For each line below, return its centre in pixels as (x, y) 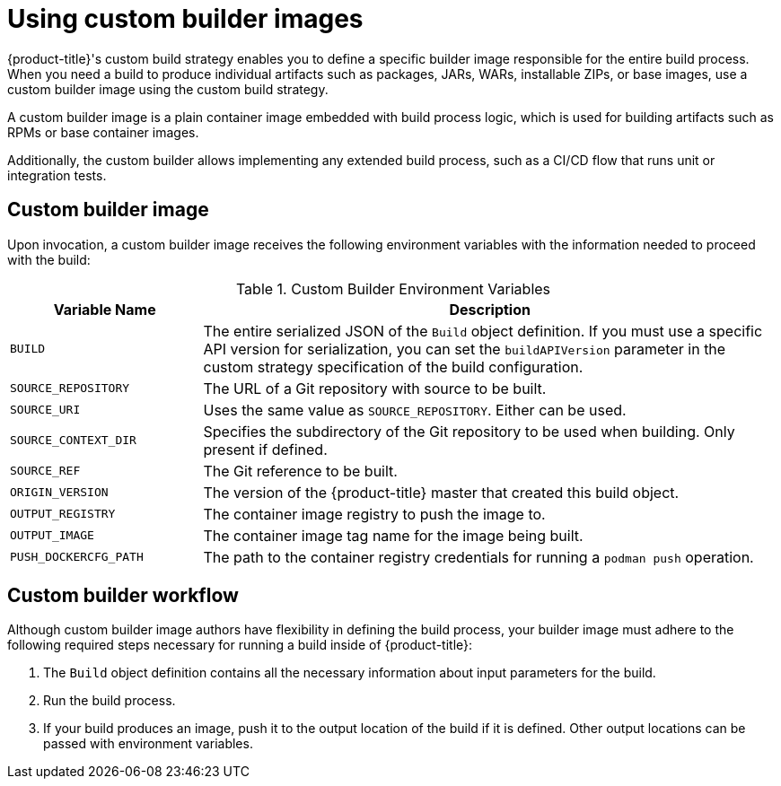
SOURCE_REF (45, 471)
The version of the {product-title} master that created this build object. (441, 492)
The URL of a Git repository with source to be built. (375, 388)
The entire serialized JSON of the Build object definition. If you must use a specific (483, 331)
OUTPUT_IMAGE (52, 536)
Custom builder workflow (123, 596)
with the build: (49, 259)
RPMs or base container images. (103, 132)
